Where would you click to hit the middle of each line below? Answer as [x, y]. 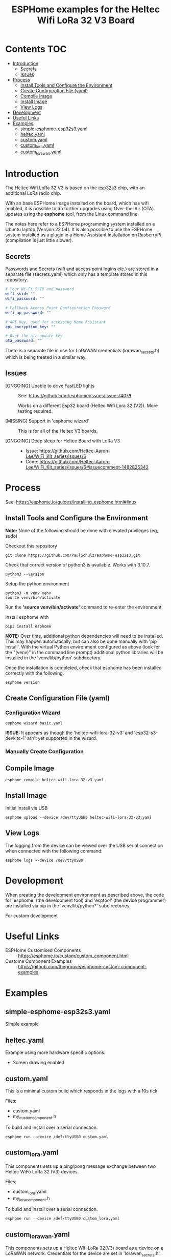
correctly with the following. [35, 673]
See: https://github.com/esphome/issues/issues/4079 [75, 395]
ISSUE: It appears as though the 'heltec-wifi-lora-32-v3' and [69, 733]
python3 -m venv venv [28, 593]
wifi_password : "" [25, 299]
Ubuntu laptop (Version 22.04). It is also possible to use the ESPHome [79, 230]
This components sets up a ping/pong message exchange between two [81, 1166]
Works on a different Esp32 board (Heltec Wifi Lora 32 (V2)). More [88, 406]
